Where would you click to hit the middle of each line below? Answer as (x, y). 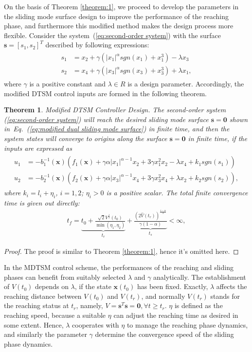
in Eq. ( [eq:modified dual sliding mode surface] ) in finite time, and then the (117, 129)
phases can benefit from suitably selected (65, 277)
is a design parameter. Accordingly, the (186, 84)
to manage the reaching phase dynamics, (187, 324)
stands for (225, 296)
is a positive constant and (67, 84)
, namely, (90, 305)
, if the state (93, 286)
